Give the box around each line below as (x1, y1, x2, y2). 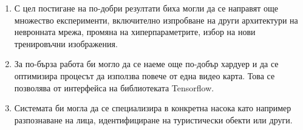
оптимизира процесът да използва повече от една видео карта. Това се (14, 69, 275, 82)
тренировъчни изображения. (14, 37, 118, 50)
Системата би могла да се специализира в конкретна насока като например (14, 102, 291, 114)
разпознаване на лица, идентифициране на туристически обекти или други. (14, 113, 293, 126)
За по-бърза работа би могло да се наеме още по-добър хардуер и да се (14, 57, 279, 70)
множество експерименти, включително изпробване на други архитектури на (14, 13, 298, 26)
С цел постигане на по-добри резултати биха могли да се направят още (14, 2, 278, 14)
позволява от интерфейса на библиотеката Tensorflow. (14, 81, 214, 94)
